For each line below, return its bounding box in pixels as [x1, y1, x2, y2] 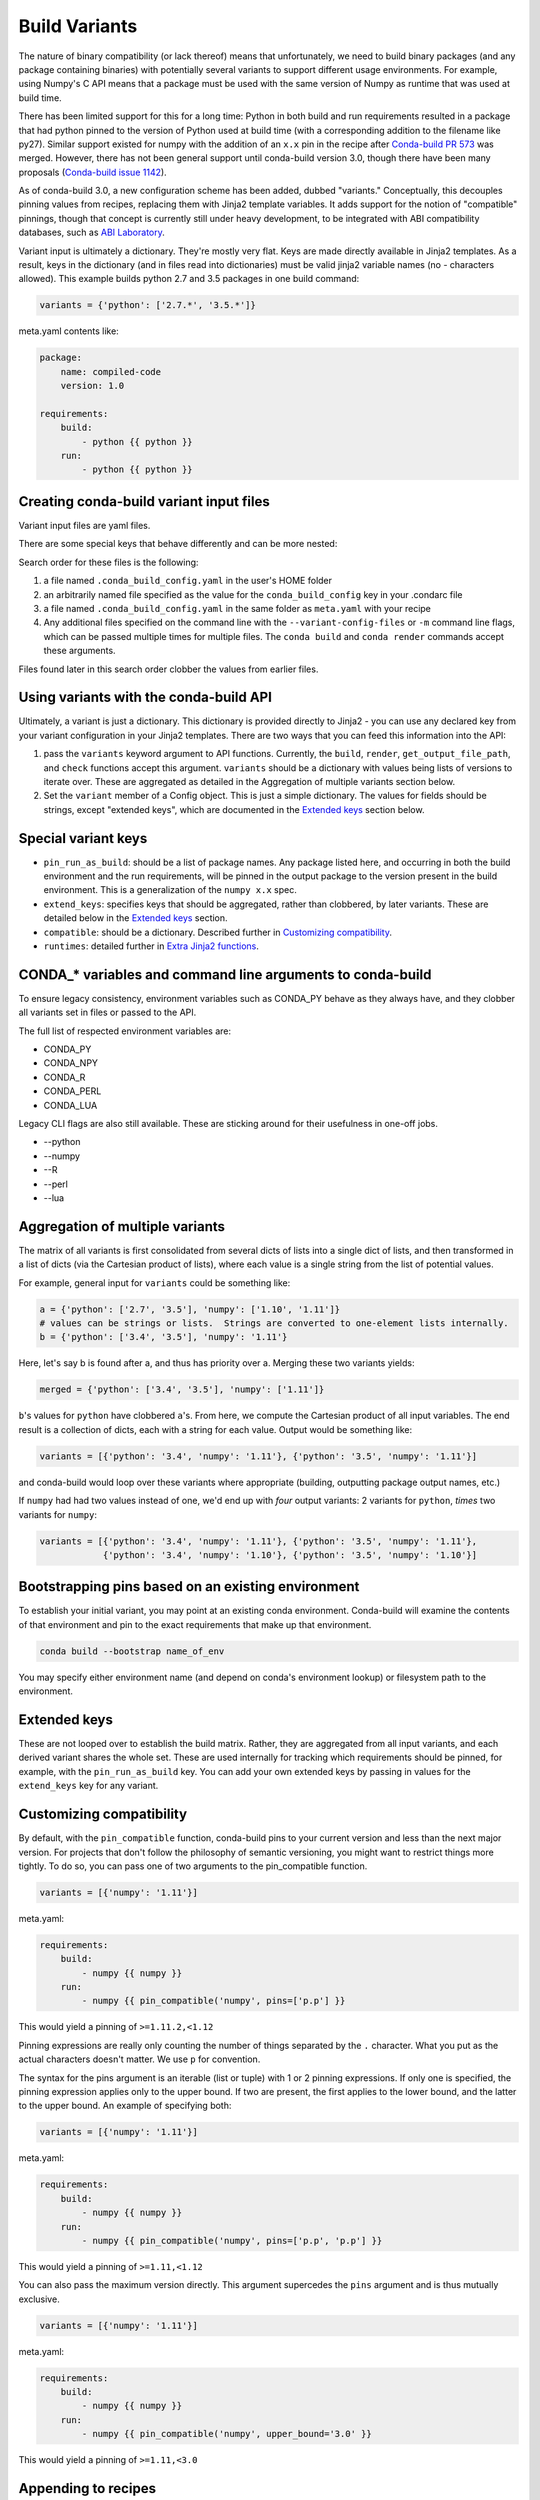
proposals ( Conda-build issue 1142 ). [18, 166, 167, 178]
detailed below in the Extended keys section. [43, 912, 229, 924]
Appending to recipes [18, 2480, 157, 2497]
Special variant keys [18, 830, 148, 847]
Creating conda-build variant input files [18, 493, 270, 510]
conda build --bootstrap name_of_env [39, 1645, 225, 1657]
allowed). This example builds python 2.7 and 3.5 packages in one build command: [18, 273, 360, 285]
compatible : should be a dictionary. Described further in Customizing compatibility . [43, 926, 393, 938]
